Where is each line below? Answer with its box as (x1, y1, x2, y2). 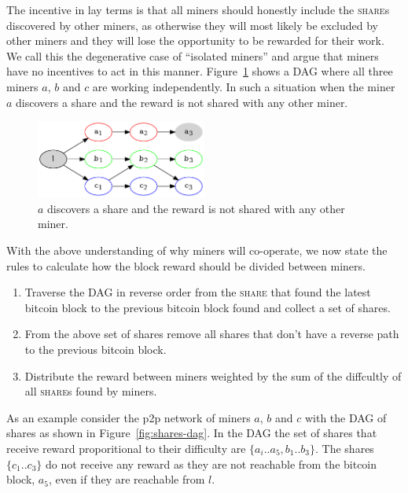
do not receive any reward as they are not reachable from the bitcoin (45, 455, 377, 472)
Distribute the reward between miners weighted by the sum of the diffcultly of (24, 367, 402, 384)
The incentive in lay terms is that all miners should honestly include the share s (6, 2, 390, 17)
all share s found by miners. (24, 383, 157, 399)
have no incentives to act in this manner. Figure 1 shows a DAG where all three (6, 63, 393, 79)
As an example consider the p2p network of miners (6, 409, 251, 425)
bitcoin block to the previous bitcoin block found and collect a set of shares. (24, 299, 391, 315)
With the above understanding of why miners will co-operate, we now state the (6, 242, 388, 259)
